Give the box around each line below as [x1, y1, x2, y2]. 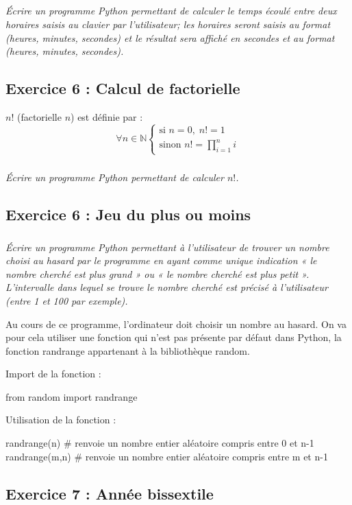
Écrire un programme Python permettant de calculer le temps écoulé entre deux [5, 3, 337, 18]
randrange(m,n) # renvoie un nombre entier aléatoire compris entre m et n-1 [5, 449, 328, 463]
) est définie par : [71, 109, 143, 124]
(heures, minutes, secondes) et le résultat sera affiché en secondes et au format [5, 30, 335, 45]
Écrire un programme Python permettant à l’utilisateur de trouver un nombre [5, 239, 329, 254]
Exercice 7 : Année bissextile [5, 482, 214, 504]
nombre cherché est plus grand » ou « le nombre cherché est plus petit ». [5, 266, 310, 281]
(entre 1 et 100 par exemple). [5, 293, 128, 307]
